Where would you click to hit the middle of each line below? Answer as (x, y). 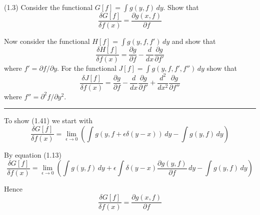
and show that (194, 41)
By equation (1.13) (33, 154)
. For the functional (87, 68)
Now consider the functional (47, 41)
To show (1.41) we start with (48, 120)
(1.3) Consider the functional (48, 7)
